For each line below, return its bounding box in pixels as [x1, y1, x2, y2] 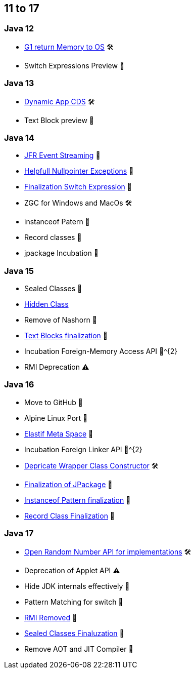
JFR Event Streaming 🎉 [24, 151, 101, 160]
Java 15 [4, 265, 34, 276]
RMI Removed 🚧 [24, 613, 77, 622]
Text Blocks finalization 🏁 [24, 331, 108, 340]
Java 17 [4, 528, 34, 539]
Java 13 [4, 78, 34, 89]
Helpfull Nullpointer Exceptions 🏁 [24, 167, 134, 176]
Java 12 [4, 23, 34, 34]
